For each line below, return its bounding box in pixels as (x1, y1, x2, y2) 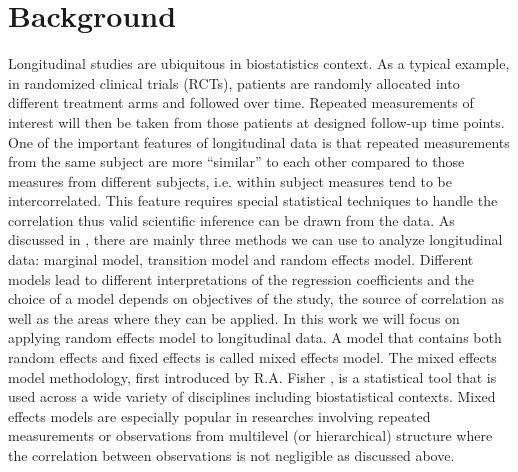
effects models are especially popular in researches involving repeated (8, 405, 431, 426)
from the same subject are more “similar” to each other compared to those (8, 151, 465, 172)
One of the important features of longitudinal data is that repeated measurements (8, 131, 510, 152)
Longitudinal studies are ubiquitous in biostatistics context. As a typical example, (8, 53, 510, 74)
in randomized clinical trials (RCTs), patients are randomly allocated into (8, 72, 460, 93)
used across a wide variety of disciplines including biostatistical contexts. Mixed (8, 386, 496, 407)
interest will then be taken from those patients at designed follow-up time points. (8, 111, 505, 132)
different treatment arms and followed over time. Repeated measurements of (8, 92, 474, 113)
